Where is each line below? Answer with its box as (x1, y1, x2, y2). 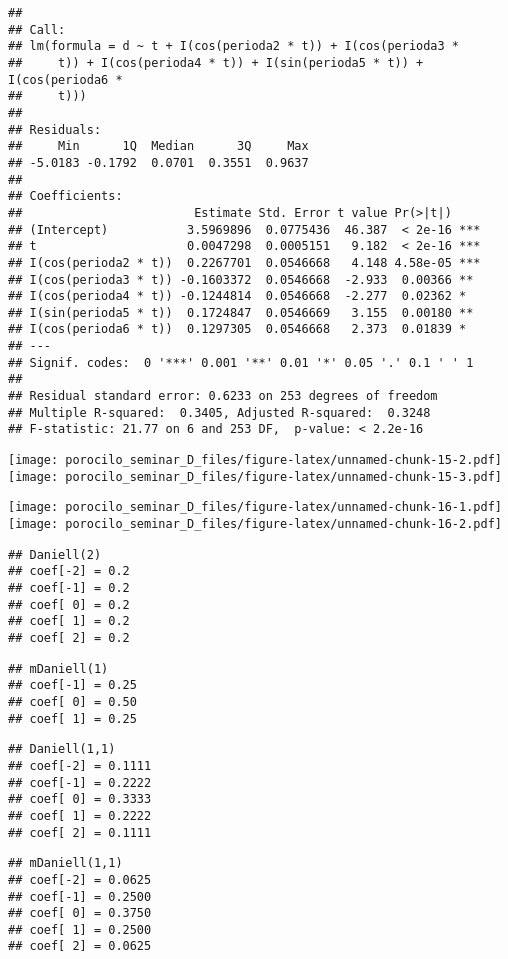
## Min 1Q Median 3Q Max (8, 139, 309, 154)
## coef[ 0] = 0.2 (8, 597, 130, 612)
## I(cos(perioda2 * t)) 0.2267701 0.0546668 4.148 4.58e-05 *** (8, 255, 481, 270)
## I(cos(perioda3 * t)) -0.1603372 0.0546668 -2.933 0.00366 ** (8, 272, 474, 287)
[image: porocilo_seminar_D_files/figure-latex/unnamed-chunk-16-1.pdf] (8, 500, 502, 515)
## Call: (8, 22, 66, 37)
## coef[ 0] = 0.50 (8, 694, 137, 709)
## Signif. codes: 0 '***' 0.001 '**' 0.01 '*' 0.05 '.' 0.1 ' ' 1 (8, 355, 474, 370)
